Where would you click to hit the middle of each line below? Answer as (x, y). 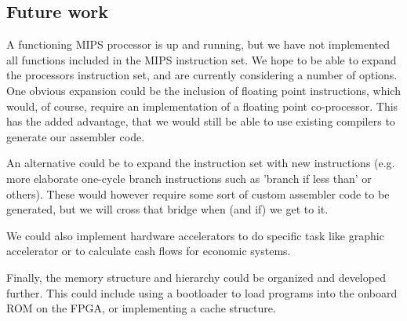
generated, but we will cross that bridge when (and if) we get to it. (167, 209)
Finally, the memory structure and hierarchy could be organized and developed (196, 277)
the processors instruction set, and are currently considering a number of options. (202, 75)
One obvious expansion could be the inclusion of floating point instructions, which (203, 90)
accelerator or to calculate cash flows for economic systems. (149, 251)
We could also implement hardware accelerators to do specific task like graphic (195, 235)
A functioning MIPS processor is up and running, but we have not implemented (198, 44)
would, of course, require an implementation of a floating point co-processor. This (202, 106)
